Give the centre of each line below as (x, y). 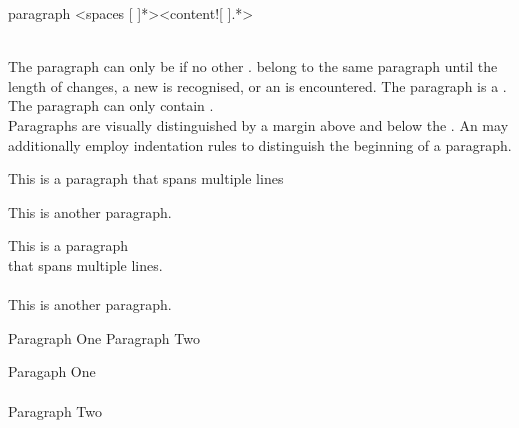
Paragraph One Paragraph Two (104, 337)
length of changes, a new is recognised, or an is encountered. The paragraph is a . (257, 85)
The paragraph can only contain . (111, 105)
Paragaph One (52, 371)
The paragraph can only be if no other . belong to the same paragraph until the (253, 66)
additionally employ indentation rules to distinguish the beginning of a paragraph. (260, 144)
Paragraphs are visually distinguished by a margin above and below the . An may (258, 124)
